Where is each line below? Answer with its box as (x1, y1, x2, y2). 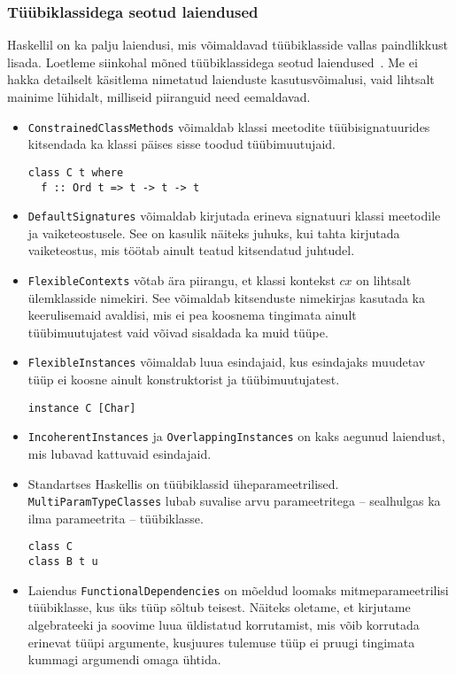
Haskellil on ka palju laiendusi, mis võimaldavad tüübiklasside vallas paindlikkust (7, 35, 448, 54)
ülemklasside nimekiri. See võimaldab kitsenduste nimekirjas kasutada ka (27, 288, 425, 306)
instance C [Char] (27, 401, 136, 414)
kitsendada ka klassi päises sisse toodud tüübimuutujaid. (27, 135, 336, 153)
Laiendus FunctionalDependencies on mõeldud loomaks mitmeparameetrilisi (27, 580, 449, 599)
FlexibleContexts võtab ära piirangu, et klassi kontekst (27, 271, 336, 289)
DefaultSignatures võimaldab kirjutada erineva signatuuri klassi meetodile (27, 206, 441, 225)
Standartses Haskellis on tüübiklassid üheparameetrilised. (27, 474, 339, 492)
